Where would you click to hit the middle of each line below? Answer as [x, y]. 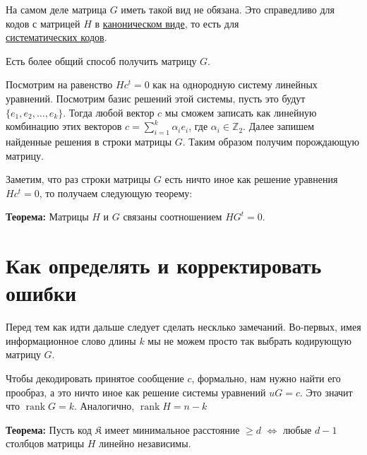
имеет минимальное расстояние [172, 429]
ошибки [41, 293]
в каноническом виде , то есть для [167, 23]
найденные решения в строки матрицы [89, 141]
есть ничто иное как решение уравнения [251, 179]
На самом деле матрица [56, 9]
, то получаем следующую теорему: [116, 193]
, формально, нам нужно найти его [266, 378]
